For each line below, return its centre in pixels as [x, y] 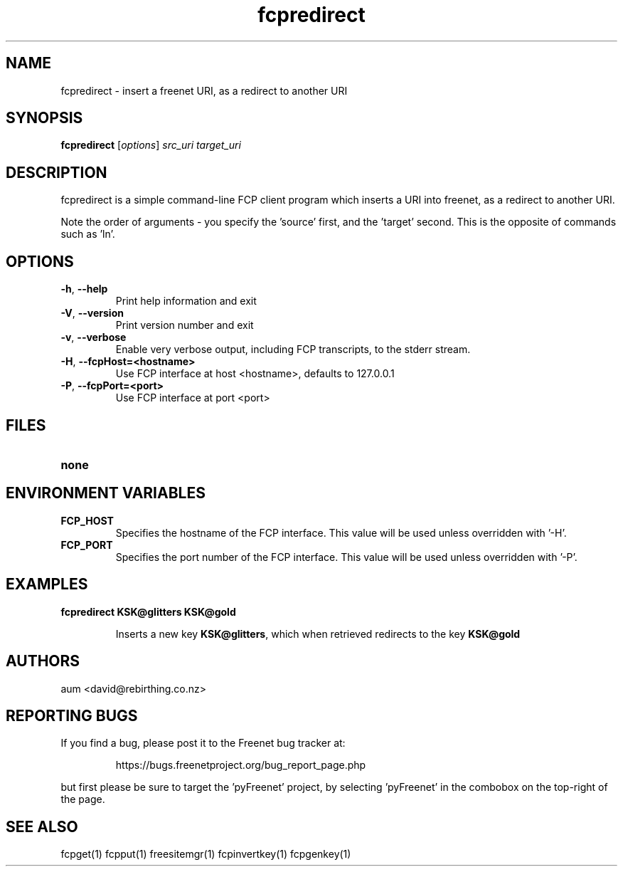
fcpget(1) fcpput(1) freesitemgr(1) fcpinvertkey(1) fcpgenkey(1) [206, 854]
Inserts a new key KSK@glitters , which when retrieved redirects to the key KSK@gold [318, 634]
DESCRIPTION [57, 172]
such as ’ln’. [88, 234]
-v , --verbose [94, 337]
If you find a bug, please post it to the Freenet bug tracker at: [203, 743]
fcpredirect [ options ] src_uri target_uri [151, 145]
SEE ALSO [42, 826]
